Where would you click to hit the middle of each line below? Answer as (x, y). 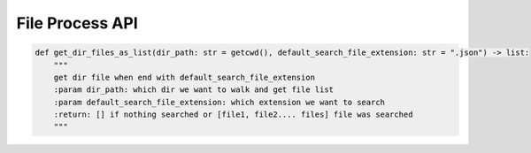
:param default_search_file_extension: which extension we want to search (219, 102)
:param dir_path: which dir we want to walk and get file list (194, 90)
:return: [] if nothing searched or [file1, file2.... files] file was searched (233, 115)
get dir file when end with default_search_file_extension (185, 77)
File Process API (77, 23)
